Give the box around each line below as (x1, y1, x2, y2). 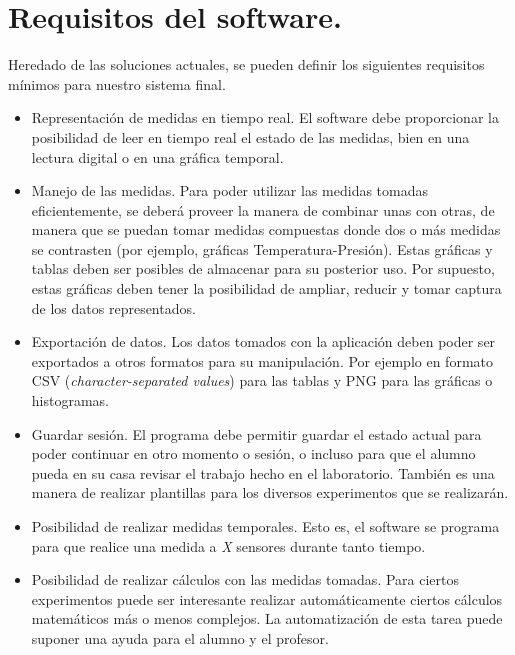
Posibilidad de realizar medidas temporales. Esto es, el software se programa (31, 516, 500, 536)
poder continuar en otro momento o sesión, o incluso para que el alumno (31, 443, 476, 464)
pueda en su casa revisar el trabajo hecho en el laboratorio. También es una (31, 462, 495, 483)
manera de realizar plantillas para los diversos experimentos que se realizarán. (31, 482, 509, 503)
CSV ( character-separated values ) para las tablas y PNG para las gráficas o (31, 370, 493, 391)
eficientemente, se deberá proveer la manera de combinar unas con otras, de (31, 199, 495, 220)
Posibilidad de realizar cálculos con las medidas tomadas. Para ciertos (31, 569, 460, 590)
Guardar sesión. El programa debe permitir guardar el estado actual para (31, 423, 482, 444)
